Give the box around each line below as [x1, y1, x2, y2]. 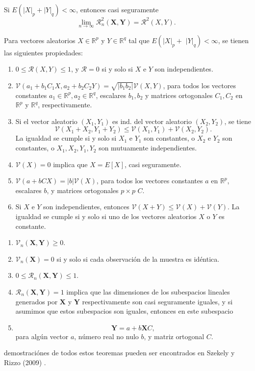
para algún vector [15, 331, 69, 341]
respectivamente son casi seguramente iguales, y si [82, 296, 233, 306]
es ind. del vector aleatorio [112, 116, 192, 126]
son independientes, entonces [43, 201, 129, 212]
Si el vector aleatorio [15, 116, 77, 126]
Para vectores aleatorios [4, 35, 76, 45]
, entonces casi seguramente [76, 4, 159, 14]
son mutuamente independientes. [99, 143, 197, 153]
